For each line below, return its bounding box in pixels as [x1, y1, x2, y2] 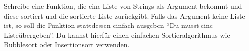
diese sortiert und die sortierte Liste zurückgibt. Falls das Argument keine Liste [4, 10, 245, 21]
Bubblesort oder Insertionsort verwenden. [4, 39, 130, 50]
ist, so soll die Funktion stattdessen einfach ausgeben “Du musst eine [4, 20, 213, 30]
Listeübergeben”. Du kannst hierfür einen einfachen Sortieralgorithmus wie [4, 29, 230, 40]
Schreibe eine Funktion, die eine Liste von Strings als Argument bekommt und [4, 1, 242, 11]
